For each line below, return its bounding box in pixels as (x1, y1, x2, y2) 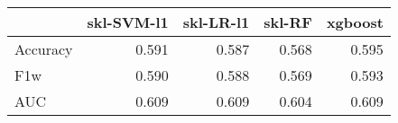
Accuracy (14, 39, 73, 59)
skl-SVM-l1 (87, 12, 169, 32)
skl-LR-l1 (182, 12, 250, 32)
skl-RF (264, 12, 312, 32)
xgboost (326, 12, 384, 32)
